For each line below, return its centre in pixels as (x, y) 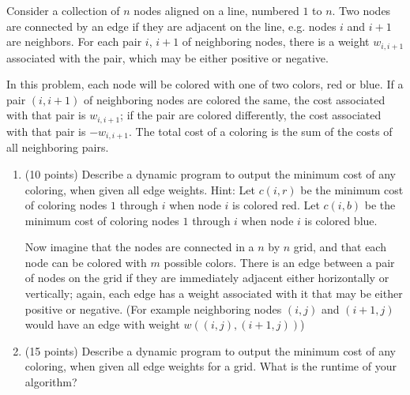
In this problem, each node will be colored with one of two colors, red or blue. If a (205, 84)
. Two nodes (361, 10)
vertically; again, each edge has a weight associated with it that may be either (214, 293)
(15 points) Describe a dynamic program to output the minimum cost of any (210, 350)
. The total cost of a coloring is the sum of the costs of (261, 131)
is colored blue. (341, 220)
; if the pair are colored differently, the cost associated (251, 115)
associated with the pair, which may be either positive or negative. (167, 57)
